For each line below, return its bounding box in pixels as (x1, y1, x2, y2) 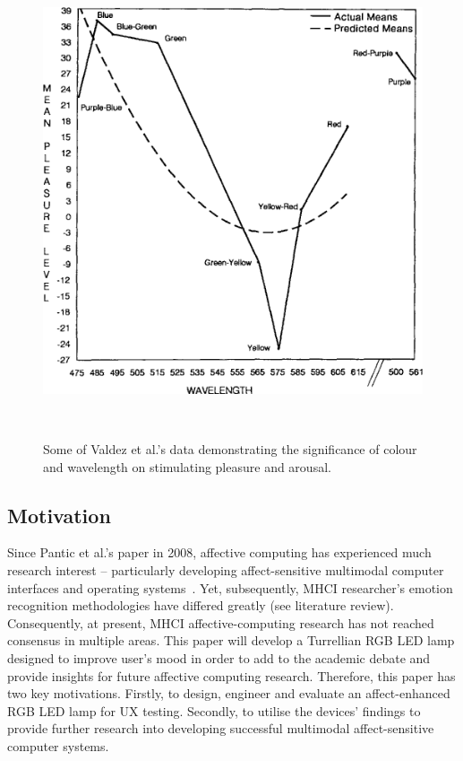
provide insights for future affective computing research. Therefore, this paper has (7, 666, 456, 685)
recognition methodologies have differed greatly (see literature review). (7, 596, 394, 615)
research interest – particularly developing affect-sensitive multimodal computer (7, 560, 444, 579)
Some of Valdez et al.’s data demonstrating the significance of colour (43, 439, 417, 458)
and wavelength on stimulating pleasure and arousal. (43, 457, 331, 476)
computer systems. (7, 736, 109, 755)
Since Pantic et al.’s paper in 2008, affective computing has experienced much (7, 543, 432, 562)
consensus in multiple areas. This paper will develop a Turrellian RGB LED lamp (7, 631, 455, 650)
